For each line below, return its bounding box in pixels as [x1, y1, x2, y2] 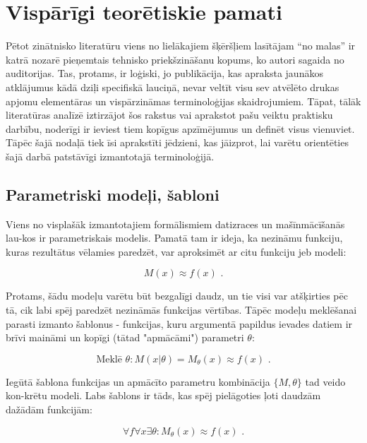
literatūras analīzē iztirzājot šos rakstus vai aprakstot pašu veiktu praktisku [6, 107, 333, 122]
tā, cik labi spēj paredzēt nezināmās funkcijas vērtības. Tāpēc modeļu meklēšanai [6, 302, 357, 317]
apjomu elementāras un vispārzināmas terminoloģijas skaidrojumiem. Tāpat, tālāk [6, 93, 361, 108]
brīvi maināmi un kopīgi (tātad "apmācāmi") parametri [6, 330, 244, 345]
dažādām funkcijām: [6, 402, 92, 417]
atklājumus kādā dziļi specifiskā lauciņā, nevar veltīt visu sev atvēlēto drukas [6, 79, 339, 94]
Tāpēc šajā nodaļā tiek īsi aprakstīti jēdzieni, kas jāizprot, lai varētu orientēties [6, 135, 349, 150]
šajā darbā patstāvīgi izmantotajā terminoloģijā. [6, 148, 215, 163]
